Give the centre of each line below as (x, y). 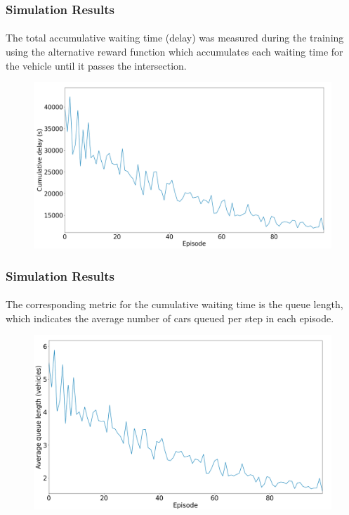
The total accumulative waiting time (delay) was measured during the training (175, 38)
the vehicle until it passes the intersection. (96, 65)
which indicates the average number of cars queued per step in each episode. (170, 318)
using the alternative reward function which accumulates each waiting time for (174, 52)
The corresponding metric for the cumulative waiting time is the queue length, (174, 304)
